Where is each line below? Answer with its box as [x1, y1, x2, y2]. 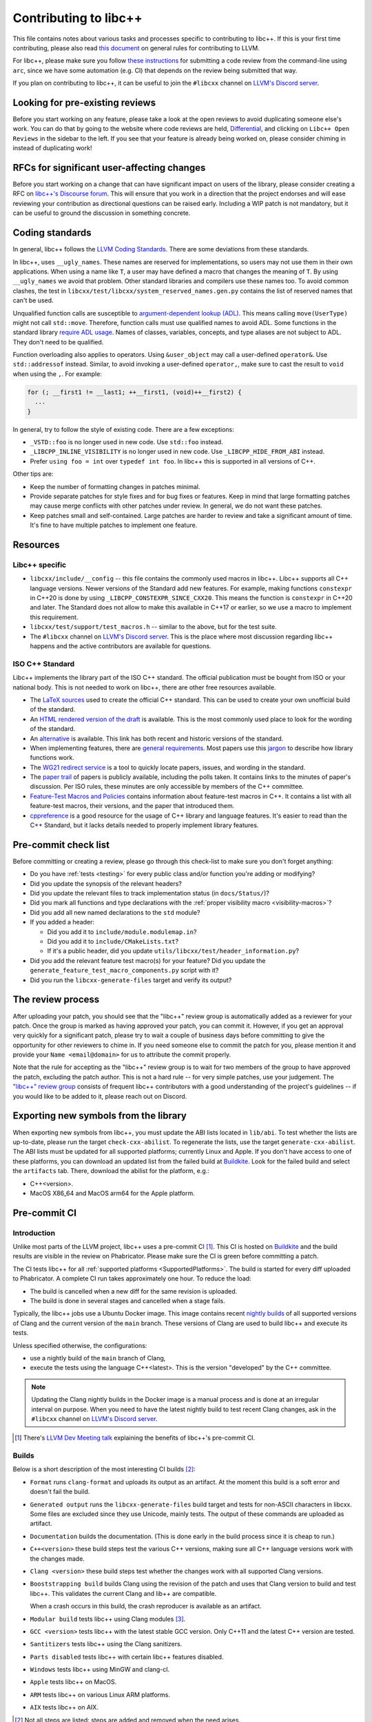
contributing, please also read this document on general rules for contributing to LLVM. [12, 43, 260, 52]
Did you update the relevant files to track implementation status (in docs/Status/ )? [30, 889, 270, 898]
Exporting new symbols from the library [12, 1110, 187, 1122]
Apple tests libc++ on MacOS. [30, 1678, 117, 1686]
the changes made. [30, 1554, 85, 1563]
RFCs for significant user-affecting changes [12, 162, 206, 174]
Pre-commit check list [12, 839, 110, 851]
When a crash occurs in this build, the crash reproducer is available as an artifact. [30, 1602, 262, 1610]
